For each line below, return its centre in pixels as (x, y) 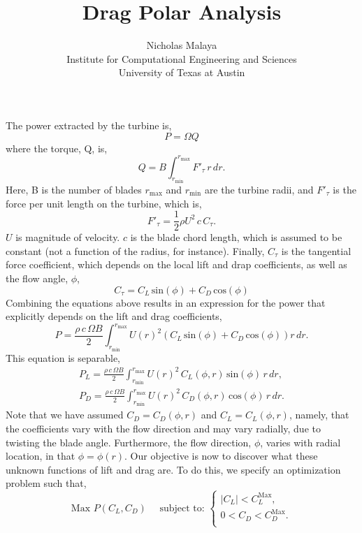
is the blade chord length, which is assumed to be (236, 237)
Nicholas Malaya (182, 45)
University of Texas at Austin (182, 72)
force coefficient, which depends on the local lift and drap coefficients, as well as (176, 264)
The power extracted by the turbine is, (89, 125)
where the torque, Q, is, (57, 148)
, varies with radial (301, 442)
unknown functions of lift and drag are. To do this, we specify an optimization (173, 469)
